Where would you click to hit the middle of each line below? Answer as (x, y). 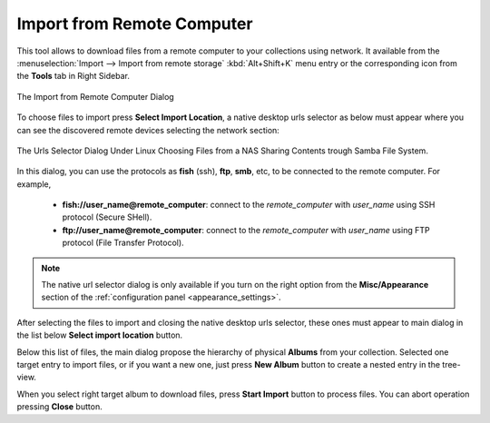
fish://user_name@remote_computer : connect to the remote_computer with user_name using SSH (249, 205)
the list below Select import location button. (100, 335)
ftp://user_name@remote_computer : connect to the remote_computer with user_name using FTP (246, 230)
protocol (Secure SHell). (107, 217)
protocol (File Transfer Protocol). (123, 243)
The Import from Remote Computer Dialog (95, 96)
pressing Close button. (60, 407)
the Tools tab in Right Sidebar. (73, 76)
